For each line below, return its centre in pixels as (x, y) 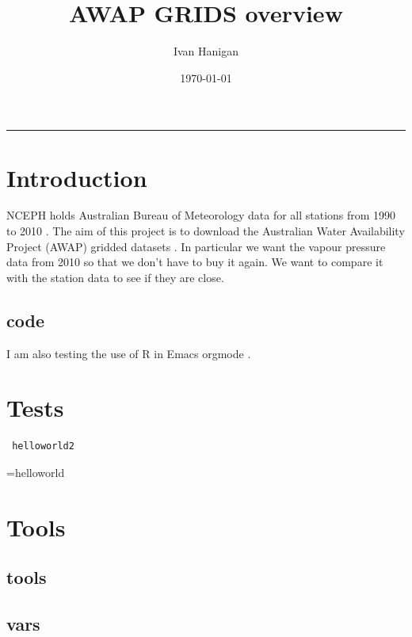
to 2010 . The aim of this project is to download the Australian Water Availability (206, 231)
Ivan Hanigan (206, 51)
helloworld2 (43, 446)
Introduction (77, 177)
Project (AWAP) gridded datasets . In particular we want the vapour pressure (196, 246)
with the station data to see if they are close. (115, 277)
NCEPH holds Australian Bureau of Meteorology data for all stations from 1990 (201, 215)
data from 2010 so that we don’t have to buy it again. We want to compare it (195, 262)
